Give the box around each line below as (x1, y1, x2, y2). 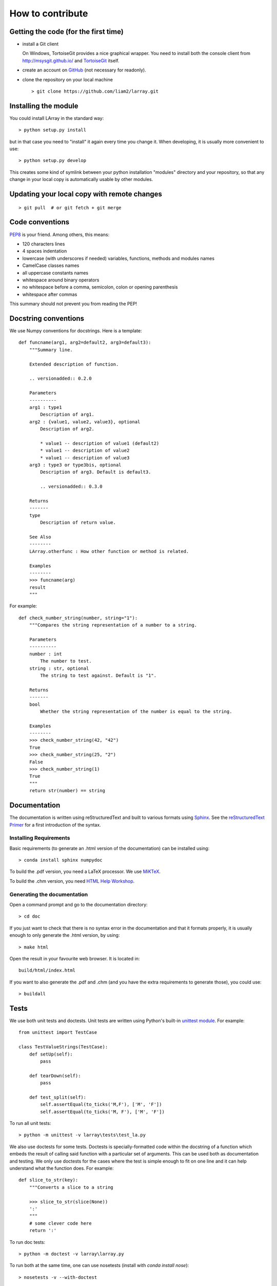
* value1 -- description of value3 (40, 455, 130, 460)
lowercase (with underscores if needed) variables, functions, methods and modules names (22, 255, 215, 261)
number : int (29, 651, 62, 657)
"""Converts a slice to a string (29, 1184, 114, 1190)
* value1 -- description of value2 (40, 448, 130, 454)
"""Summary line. (29, 347, 73, 352)
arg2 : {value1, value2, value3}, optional (29, 419, 141, 424)
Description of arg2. (40, 426, 95, 432)
